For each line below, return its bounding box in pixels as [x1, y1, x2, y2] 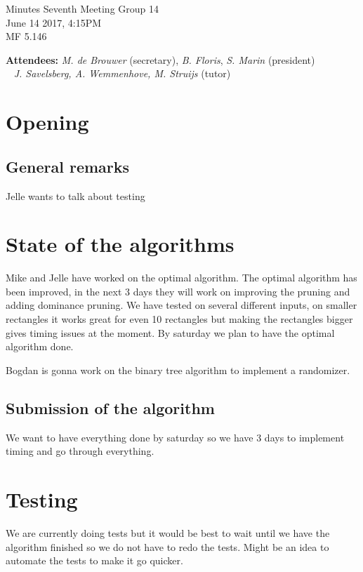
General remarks [6, 155, 130, 177]
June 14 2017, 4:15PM [6, 15, 102, 29]
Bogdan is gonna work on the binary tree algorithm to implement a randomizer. [6, 362, 350, 377]
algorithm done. [6, 339, 74, 354]
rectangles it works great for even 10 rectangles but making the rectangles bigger [6, 312, 353, 326]
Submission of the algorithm [6, 397, 215, 418]
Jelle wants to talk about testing [6, 188, 145, 203]
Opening [6, 107, 89, 136]
